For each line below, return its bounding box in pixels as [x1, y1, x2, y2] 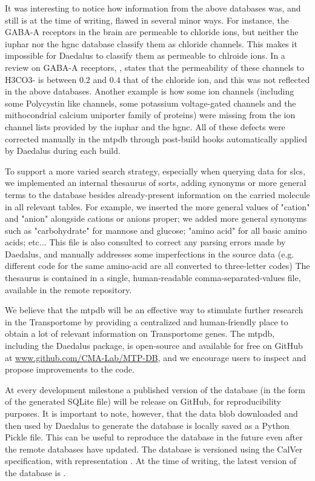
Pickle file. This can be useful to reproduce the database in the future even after [5, 431, 303, 443]
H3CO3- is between [5, 73, 77, 85]
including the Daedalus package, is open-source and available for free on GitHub [5, 339, 303, 352]
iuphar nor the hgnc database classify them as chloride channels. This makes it [5, 37, 297, 50]
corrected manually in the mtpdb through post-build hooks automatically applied [5, 132, 307, 145]
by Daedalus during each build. [5, 144, 121, 157]
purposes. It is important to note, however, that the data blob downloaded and [5, 407, 298, 419]
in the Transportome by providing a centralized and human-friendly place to [5, 315, 288, 328]
